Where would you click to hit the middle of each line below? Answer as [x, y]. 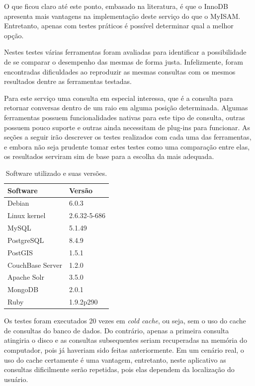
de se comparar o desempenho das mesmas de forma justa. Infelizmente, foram [124, 61]
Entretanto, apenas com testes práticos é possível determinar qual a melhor [119, 26]
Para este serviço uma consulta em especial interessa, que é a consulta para [119, 98]
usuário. [16, 379]
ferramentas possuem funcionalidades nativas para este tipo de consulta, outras [125, 117]
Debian [18, 203]
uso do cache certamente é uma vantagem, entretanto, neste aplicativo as [115, 359]
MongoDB [23, 289]
